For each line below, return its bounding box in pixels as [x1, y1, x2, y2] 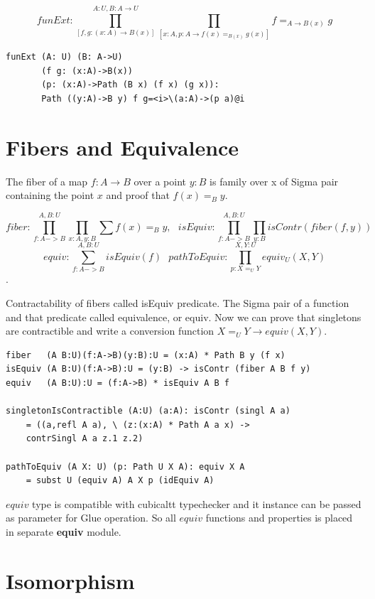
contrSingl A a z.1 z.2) [26, 433, 143, 444]
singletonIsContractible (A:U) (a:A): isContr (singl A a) [6, 406, 290, 416]
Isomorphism [6, 566, 135, 595]
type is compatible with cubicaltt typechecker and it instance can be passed [32, 496, 362, 511]
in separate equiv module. [6, 524, 121, 539]
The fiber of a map [6, 173, 88, 188]
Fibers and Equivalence [6, 132, 239, 161]
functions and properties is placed [205, 510, 353, 525]
